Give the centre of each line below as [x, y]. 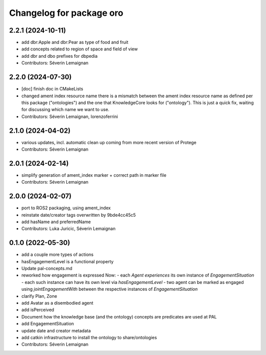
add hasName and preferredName [56, 222]
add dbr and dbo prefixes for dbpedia [60, 56]
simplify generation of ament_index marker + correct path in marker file [94, 175]
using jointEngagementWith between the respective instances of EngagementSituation [110, 289]
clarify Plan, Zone [39, 296]
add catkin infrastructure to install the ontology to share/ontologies [89, 337]
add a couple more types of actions [57, 255]
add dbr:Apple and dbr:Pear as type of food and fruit [75, 42]
